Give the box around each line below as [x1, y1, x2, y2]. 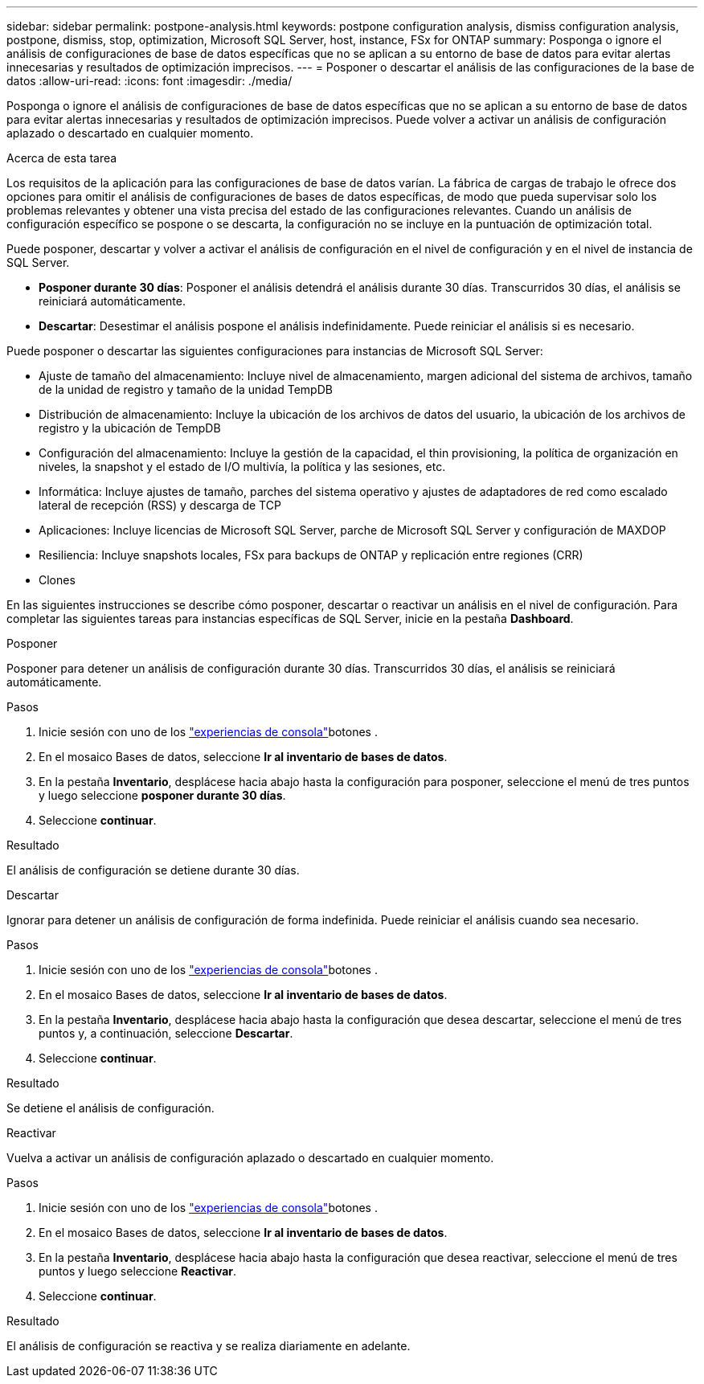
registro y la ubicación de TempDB [39, 421, 221, 435]
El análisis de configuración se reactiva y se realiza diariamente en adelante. [6, 1339, 411, 1353]
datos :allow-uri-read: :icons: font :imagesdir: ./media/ [6, 74, 293, 88]
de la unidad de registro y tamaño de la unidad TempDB [39, 383, 333, 396]
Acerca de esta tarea [6, 151, 117, 165]
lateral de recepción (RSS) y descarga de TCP [39, 498, 281, 512]
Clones [39, 573, 76, 587]
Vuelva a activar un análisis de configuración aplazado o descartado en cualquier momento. [6, 1151, 494, 1165]
